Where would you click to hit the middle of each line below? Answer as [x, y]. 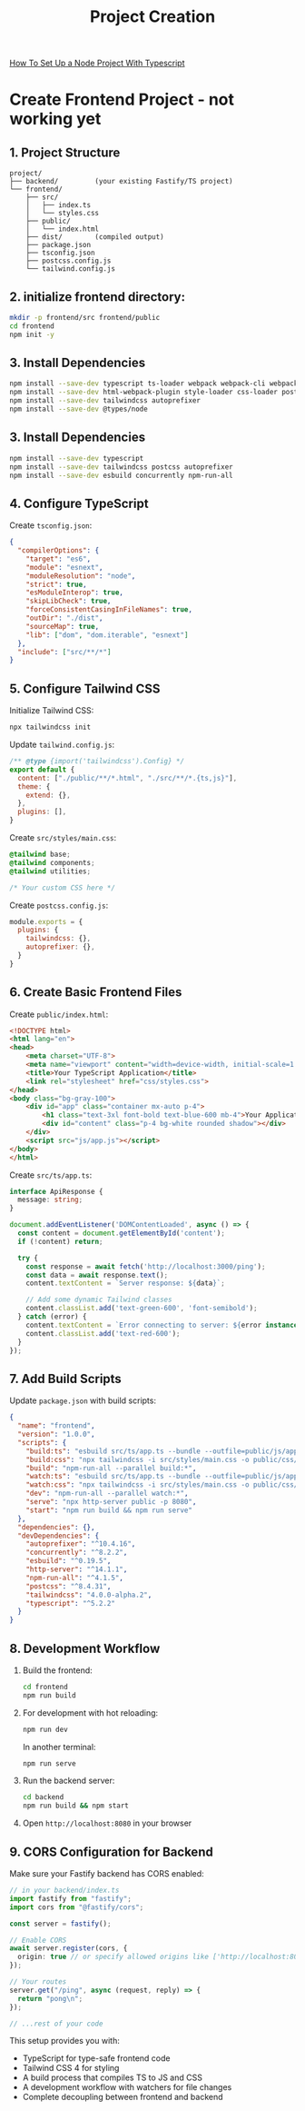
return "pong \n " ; [50, 1998]
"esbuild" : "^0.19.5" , [69, 1561]
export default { [42, 770]
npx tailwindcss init [50, 727]
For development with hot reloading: [90, 1713]
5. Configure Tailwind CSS [85, 688]
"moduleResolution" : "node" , [81, 576]
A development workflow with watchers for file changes [127, 2087]
